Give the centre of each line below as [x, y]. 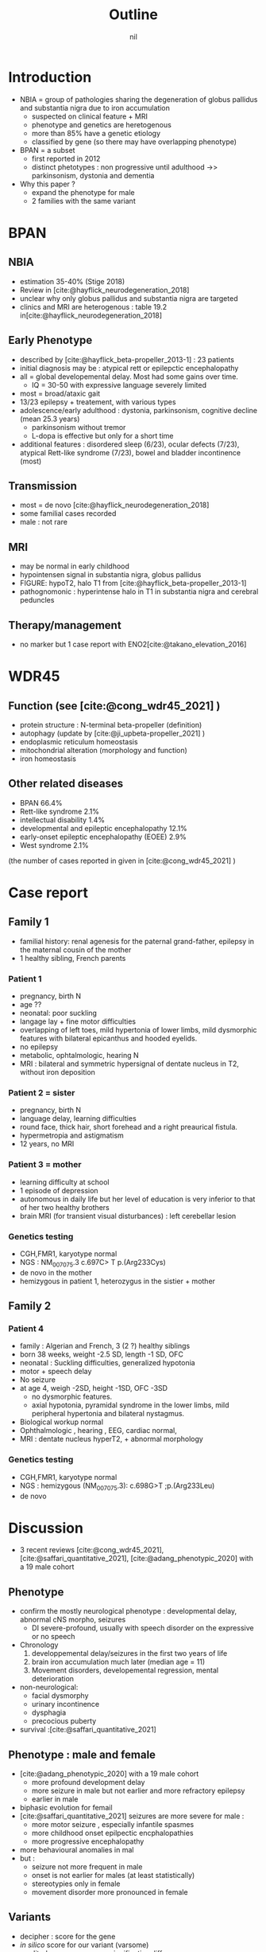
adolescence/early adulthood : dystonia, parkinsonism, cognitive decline [139, 410]
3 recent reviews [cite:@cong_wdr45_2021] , [92, 1550]
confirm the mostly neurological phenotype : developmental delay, [128, 1611]
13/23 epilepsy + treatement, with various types [98, 402]
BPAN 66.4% [41, 802]
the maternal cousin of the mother [75, 950]
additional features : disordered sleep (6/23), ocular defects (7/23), [129, 444]
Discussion [46, 1528]
